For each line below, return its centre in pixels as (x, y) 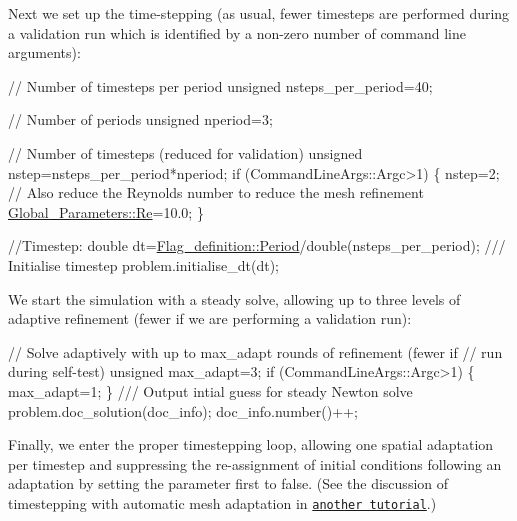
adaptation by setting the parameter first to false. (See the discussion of (228, 483)
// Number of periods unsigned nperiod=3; (140, 119)
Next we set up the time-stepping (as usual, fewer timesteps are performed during (259, 13)
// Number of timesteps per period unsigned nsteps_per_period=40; (220, 85)
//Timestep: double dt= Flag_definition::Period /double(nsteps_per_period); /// (257, 245)
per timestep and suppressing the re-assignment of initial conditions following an (255, 463)
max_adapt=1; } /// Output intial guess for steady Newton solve (210, 390)
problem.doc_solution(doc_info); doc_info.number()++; (183, 410)
